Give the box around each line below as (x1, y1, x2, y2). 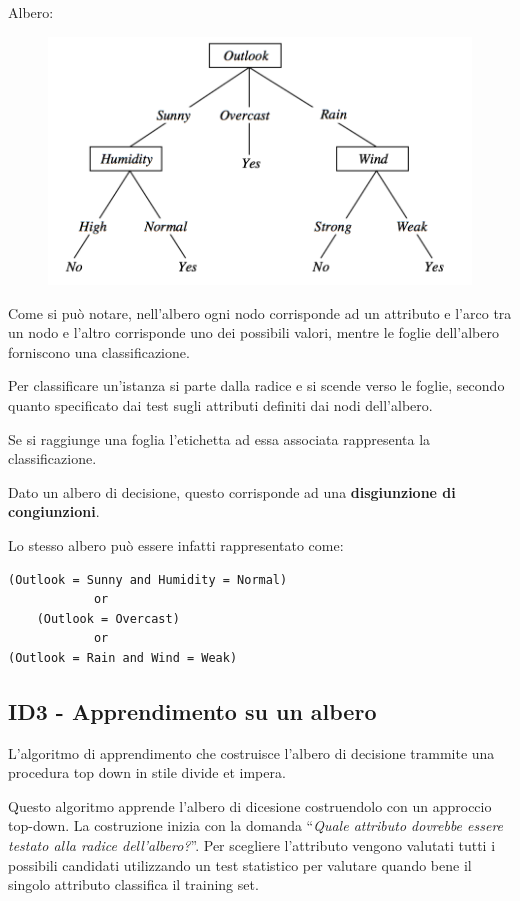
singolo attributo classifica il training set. (8, 874, 259, 895)
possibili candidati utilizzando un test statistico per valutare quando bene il (8, 854, 472, 875)
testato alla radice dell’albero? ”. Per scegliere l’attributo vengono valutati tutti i (8, 835, 496, 856)
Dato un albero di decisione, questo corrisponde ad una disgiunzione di (8, 481, 456, 502)
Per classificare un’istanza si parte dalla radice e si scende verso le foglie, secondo (8, 375, 505, 396)
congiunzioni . (8, 501, 100, 522)
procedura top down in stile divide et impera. (8, 762, 286, 783)
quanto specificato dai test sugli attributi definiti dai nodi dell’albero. (8, 394, 433, 415)
